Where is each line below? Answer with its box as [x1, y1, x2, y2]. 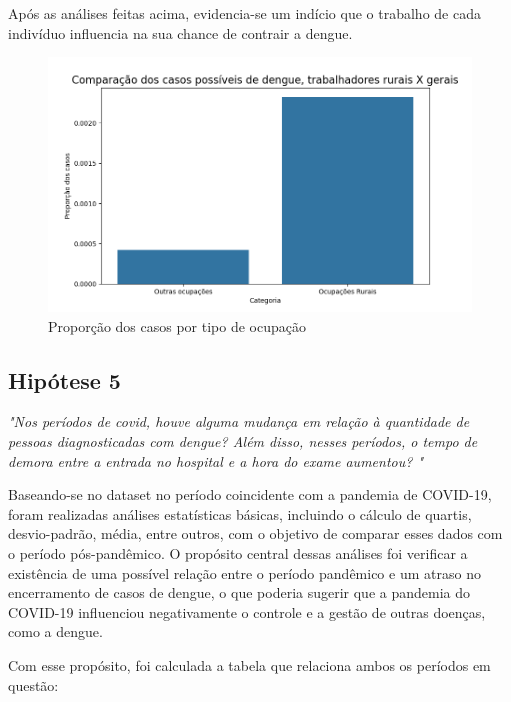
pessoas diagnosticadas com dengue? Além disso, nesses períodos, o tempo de [8, 431, 478, 452]
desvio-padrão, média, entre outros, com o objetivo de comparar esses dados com [8, 523, 503, 544]
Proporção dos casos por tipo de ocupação [48, 315, 306, 336]
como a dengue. [8, 621, 103, 642]
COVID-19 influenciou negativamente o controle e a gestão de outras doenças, [8, 601, 486, 622]
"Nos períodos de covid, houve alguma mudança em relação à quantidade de [8, 411, 470, 432]
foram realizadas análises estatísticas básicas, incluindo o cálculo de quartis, [8, 503, 472, 524]
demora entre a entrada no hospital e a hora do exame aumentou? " [8, 450, 424, 471]
